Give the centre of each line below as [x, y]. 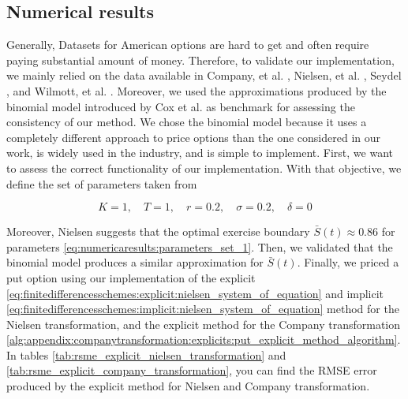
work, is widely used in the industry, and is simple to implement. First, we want [200, 153]
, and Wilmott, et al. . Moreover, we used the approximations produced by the [197, 90]
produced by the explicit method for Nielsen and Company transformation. [188, 386]
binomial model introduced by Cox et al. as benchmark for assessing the [181, 106]
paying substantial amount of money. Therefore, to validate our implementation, [200, 60]
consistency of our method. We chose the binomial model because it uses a [187, 122]
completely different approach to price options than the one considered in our [194, 137]
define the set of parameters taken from [102, 183]
